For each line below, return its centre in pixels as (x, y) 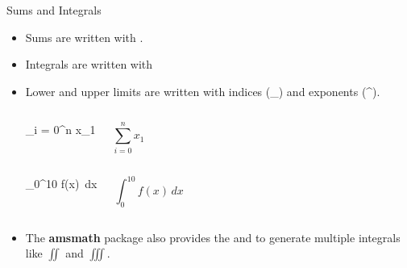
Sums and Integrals (54, 10)
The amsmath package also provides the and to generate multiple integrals (213, 237)
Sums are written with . (84, 37)
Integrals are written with (89, 64)
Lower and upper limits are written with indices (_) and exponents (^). (203, 91)
